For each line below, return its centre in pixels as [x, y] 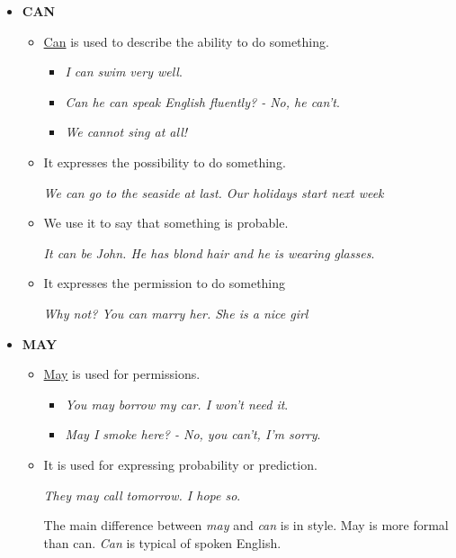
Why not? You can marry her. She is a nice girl [176, 313]
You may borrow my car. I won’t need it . [177, 404]
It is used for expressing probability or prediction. [180, 464]
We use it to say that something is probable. [166, 223]
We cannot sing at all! [126, 132]
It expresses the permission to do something [165, 283]
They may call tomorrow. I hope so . [142, 495]
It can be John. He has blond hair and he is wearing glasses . [209, 252]
